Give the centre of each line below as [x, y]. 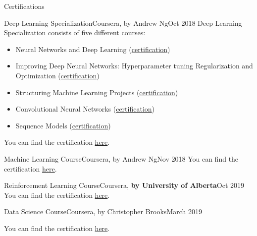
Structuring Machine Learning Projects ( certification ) [97, 92]
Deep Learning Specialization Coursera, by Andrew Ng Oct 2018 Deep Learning [123, 23]
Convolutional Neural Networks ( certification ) [85, 109]
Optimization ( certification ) [57, 75]
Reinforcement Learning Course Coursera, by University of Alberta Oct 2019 [124, 185]
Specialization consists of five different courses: [75, 32]
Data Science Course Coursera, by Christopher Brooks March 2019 [103, 211]
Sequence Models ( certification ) [63, 125]
